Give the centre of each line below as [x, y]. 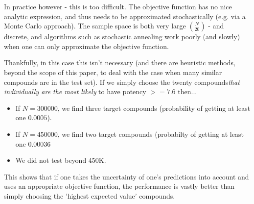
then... [187, 91]
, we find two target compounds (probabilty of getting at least [150, 134]
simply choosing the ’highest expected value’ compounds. [90, 195]
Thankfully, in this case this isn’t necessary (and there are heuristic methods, [120, 63]
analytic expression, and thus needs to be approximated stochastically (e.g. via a [125, 16]
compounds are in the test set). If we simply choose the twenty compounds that [122, 82]
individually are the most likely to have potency [75, 91]
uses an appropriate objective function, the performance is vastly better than [119, 186]
